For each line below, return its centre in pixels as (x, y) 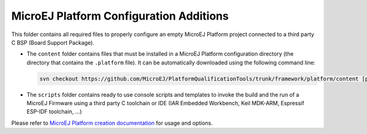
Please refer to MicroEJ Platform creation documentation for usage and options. (112, 123)
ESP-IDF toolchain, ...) (54, 112)
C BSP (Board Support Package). (53, 42)
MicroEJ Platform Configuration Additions (120, 16)
